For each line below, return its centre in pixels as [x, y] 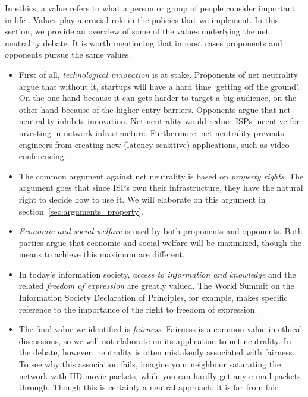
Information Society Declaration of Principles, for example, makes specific [153, 297]
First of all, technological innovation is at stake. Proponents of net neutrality [158, 74]
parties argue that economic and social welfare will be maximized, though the [160, 242]
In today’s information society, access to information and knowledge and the [157, 274]
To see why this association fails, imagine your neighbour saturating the [150, 364]
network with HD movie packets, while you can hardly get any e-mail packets [160, 375]
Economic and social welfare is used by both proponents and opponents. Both [161, 231]
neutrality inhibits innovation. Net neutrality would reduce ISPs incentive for [159, 121]
